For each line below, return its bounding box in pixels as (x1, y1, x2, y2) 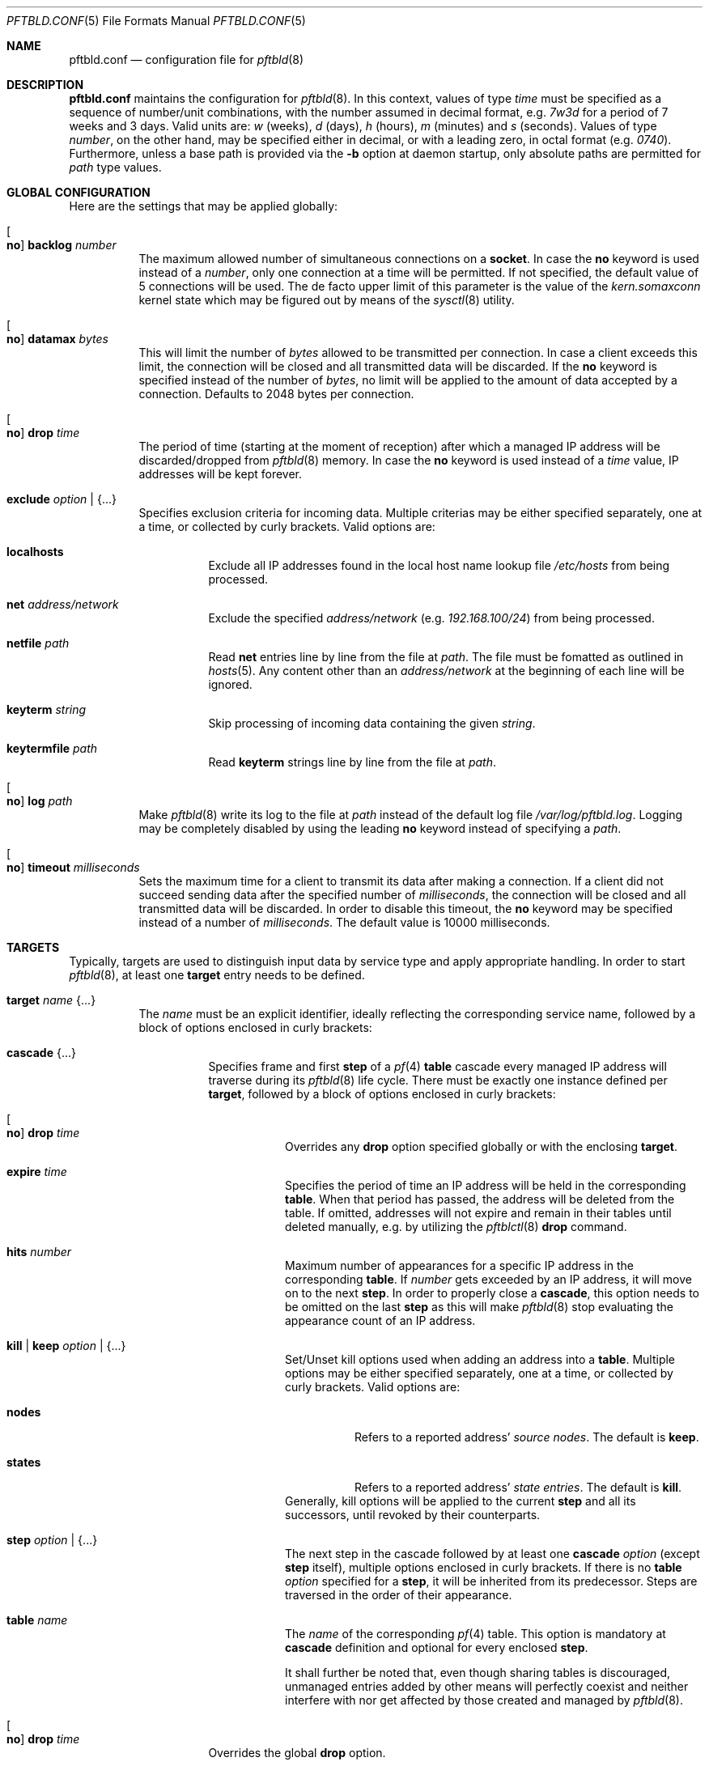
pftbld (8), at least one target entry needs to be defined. (69, 968, 365, 982)
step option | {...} (6, 1533, 98, 1547)
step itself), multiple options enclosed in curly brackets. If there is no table (285, 1560, 682, 1574)
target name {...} (6, 993, 96, 1007)
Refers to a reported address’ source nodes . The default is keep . (354, 1430, 699, 1444)
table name (6, 1613, 68, 1627)
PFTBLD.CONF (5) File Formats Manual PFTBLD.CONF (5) (6, 14, 306, 28)
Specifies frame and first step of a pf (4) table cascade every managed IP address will (208, 1059, 667, 1073)
